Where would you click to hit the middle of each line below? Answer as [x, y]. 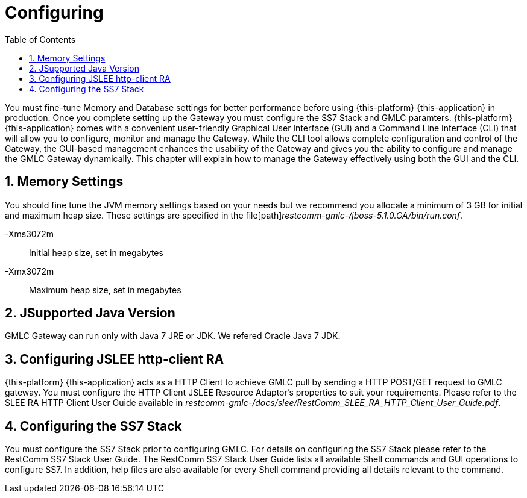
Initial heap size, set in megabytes [96, 252]
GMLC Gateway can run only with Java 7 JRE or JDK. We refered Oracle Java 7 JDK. [173, 336]
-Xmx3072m [30, 271]
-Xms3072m [30, 234]
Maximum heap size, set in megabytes [105, 290]
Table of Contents [40, 39]
